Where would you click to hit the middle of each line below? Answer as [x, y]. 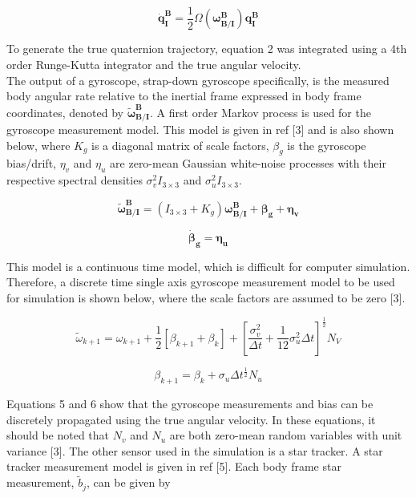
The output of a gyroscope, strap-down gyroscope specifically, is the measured [198, 80]
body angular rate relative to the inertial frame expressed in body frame [184, 96]
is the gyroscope [327, 145]
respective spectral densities [75, 180]
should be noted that [58, 435]
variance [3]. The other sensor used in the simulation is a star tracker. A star [195, 450]
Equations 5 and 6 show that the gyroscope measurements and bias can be [190, 403]
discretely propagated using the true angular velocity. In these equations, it [191, 419]
